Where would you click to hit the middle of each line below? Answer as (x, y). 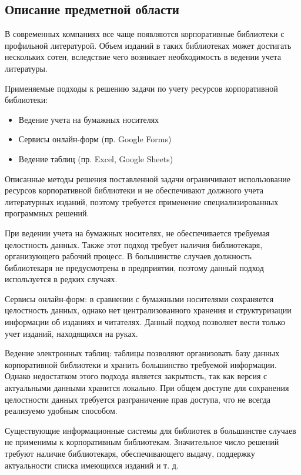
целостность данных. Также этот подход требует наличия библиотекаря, (134, 244)
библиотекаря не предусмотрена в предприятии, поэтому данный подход (134, 267)
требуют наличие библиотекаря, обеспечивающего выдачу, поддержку (130, 454)
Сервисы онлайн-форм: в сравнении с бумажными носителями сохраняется (139, 298)
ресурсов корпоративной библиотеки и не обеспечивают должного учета (134, 190)
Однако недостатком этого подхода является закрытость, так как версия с (136, 376)
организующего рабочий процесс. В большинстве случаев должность (128, 256)
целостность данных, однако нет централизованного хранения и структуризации (148, 310)
